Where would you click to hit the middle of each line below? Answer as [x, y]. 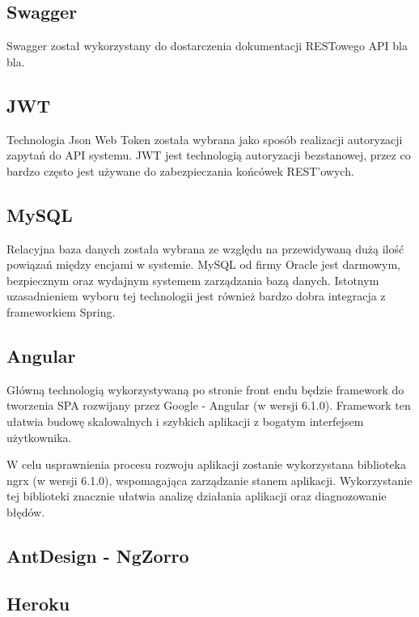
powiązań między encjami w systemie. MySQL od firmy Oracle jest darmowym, [204, 264]
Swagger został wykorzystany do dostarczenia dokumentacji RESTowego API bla [207, 46]
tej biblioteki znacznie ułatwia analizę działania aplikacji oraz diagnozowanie [197, 496]
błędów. [26, 511]
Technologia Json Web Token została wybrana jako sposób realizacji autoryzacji [205, 139]
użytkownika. [39, 437]
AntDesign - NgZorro [98, 555]
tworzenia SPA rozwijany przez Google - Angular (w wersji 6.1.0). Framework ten [209, 405]
